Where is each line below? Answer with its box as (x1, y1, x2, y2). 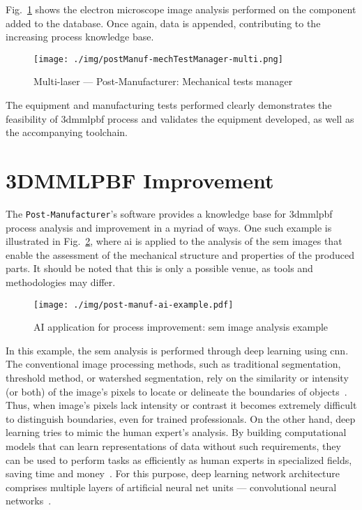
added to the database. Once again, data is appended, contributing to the (6, 15, 321, 30)
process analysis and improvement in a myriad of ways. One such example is (6, 220, 332, 234)
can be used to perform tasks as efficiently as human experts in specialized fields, (6, 452, 352, 467)
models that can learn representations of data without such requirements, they (6, 438, 341, 453)
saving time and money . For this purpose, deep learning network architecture (6, 466, 340, 481)
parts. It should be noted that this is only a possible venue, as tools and (6, 261, 313, 276)
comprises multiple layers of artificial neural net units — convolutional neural (6, 479, 337, 494)
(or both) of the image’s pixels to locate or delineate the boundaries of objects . (6, 384, 347, 398)
